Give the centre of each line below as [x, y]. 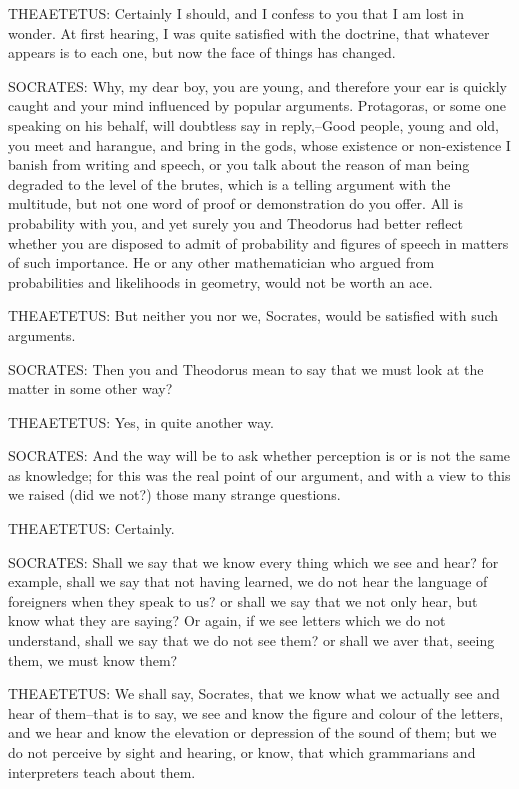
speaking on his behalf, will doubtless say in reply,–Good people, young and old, [253, 124]
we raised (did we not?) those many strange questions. [174, 494]
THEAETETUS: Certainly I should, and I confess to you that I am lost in [236, 13]
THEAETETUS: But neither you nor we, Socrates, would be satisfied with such [253, 315]
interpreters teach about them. [102, 771]
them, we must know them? [93, 659]
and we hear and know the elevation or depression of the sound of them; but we [252, 732]
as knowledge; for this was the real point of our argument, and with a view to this [259, 474]
